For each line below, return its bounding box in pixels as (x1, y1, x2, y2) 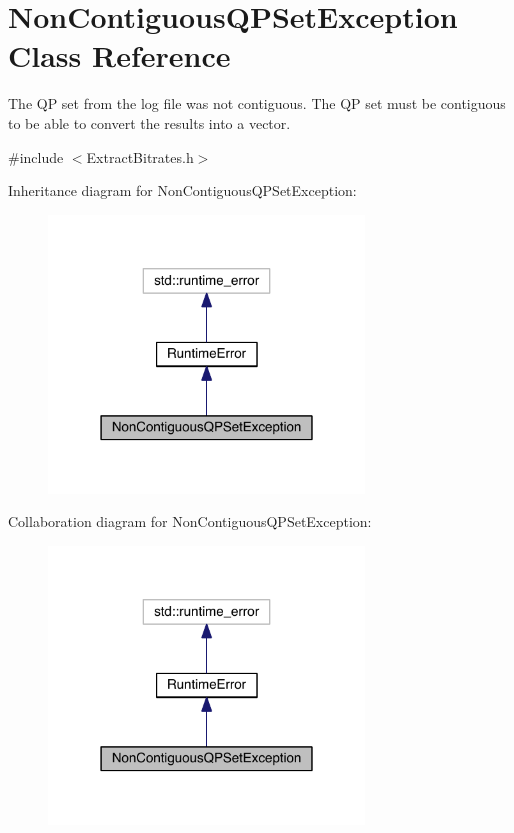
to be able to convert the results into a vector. (8, 112, 291, 133)
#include (8, 146, 64, 167)
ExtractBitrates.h (86, 146, 194, 167)
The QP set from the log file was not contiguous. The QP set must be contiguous (8, 93, 506, 114)
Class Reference (8, 35, 231, 76)
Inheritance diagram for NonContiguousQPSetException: (8, 180, 357, 201)
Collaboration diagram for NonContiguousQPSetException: (8, 511, 372, 532)
